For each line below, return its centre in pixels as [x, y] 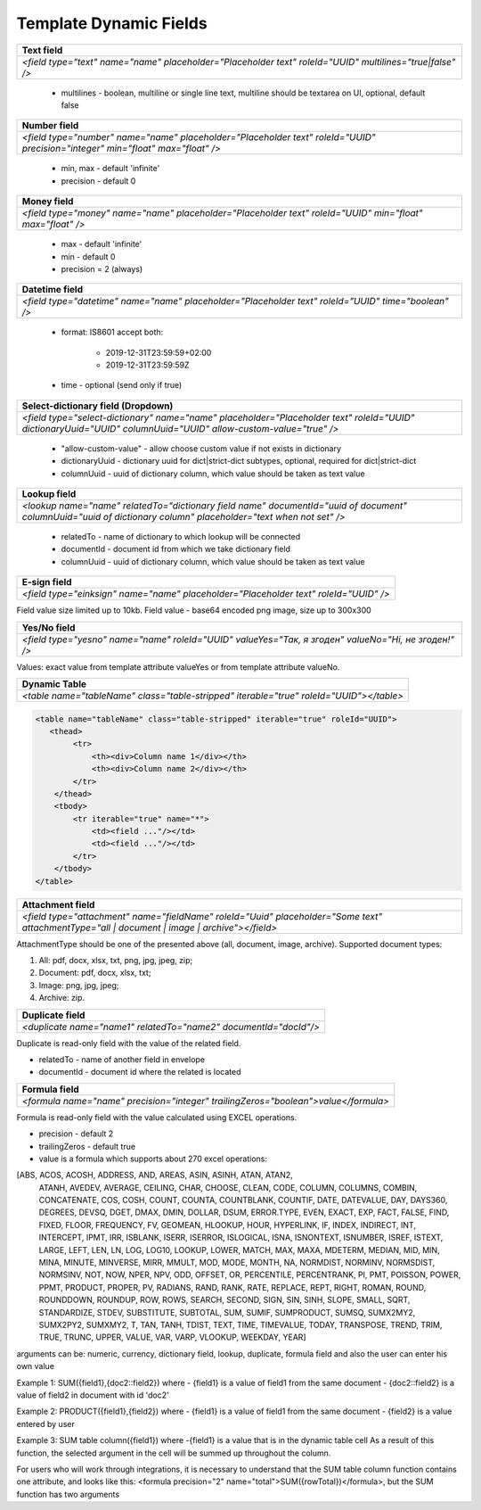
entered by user [45, 1423]
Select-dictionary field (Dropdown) [98, 406]
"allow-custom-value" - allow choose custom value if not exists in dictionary [201, 448]
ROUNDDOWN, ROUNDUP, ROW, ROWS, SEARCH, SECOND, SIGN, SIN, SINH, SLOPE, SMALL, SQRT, [224, 1300]
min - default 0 [88, 256]
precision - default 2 [76, 1134]
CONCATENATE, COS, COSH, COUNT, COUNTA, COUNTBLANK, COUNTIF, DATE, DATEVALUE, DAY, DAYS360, [243, 1201]
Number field [50, 126]
